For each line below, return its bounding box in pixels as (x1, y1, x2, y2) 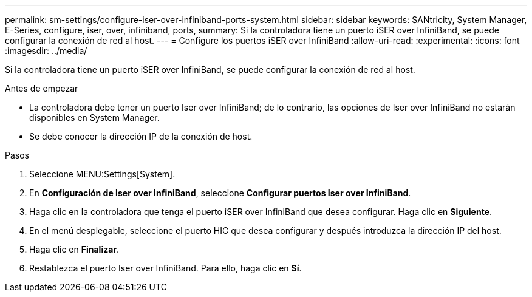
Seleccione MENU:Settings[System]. (29, 169, 176, 179)
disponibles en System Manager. (29, 112, 160, 123)
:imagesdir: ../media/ (5, 46, 87, 56)
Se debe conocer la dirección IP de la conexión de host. (29, 131, 253, 142)
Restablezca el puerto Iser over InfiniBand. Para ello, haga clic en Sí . (29, 263, 302, 273)
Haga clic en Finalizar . (29, 244, 120, 254)
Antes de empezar (5, 83, 78, 94)
